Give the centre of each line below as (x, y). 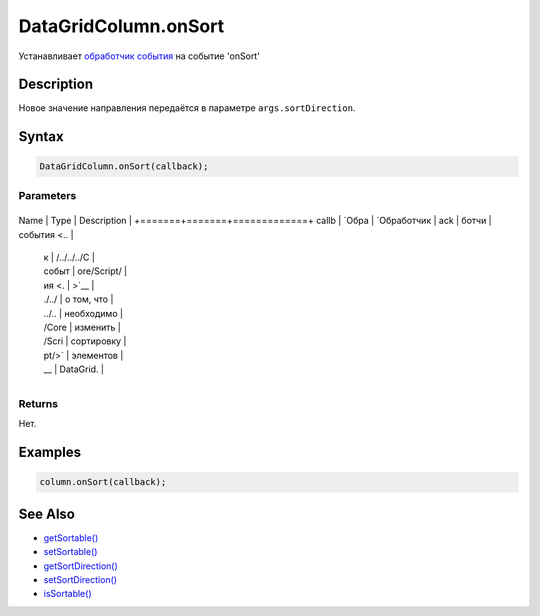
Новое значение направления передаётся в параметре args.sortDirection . (187, 108)
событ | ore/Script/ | (85, 271)
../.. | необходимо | (83, 313)
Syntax (41, 136)
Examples (50, 452)
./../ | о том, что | (78, 299)
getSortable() (71, 537)
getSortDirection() (81, 566)
